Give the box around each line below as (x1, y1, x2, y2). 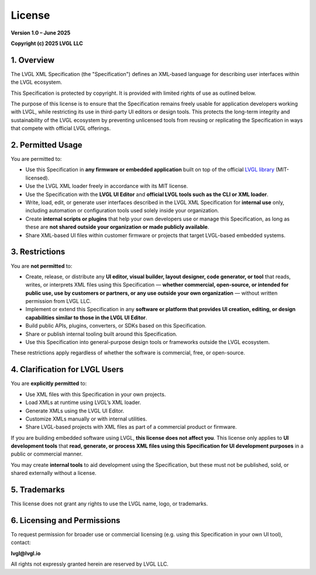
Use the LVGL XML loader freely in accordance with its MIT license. (25, 183, 188, 190)
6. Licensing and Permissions (11, 515, 121, 525)
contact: (11, 539, 31, 546)
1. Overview (11, 55, 55, 65)
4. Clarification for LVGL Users (11, 364, 124, 374)
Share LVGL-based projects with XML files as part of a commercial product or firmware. (25, 423, 237, 431)
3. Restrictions (11, 247, 66, 257)
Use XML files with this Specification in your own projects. (25, 391, 166, 398)
